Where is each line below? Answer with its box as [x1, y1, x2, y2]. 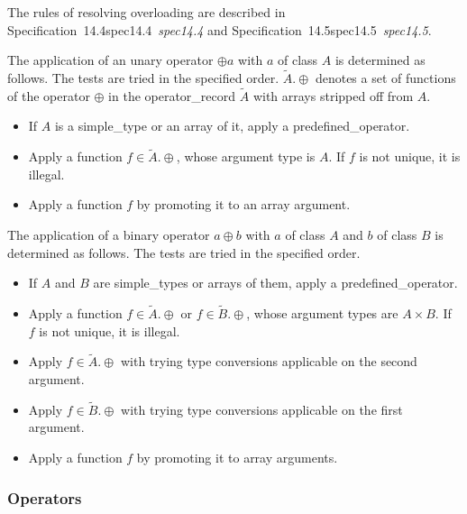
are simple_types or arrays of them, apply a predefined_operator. [93, 273, 458, 292]
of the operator [7, 86, 90, 105]
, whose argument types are [246, 304, 398, 322]
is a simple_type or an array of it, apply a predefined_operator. [54, 116, 410, 135]
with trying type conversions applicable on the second [120, 352, 417, 371]
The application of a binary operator [7, 225, 210, 243]
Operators [7, 486, 82, 509]
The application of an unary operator [7, 50, 214, 69]
